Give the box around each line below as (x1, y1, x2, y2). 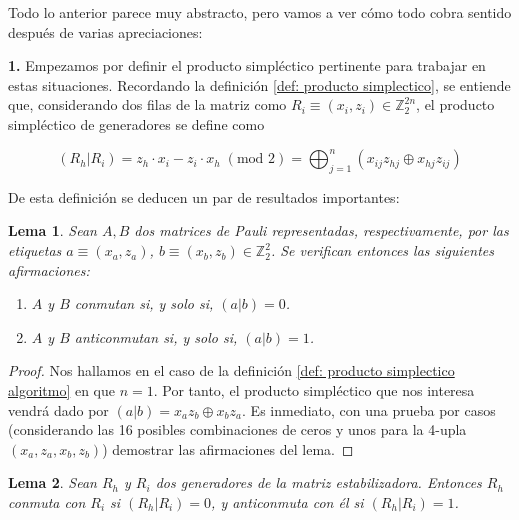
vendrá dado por (8, 399, 109, 420)
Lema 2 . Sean (8, 472, 97, 493)
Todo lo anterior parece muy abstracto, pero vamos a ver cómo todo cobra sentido (8, 2, 512, 22)
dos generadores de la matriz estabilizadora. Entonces (155, 472, 482, 493)
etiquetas (8, 240, 62, 261)
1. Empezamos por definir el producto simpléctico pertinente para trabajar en (8, 55, 486, 76)
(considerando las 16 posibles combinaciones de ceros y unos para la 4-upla (8, 419, 467, 440)
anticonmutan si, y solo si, (74, 326, 238, 347)
